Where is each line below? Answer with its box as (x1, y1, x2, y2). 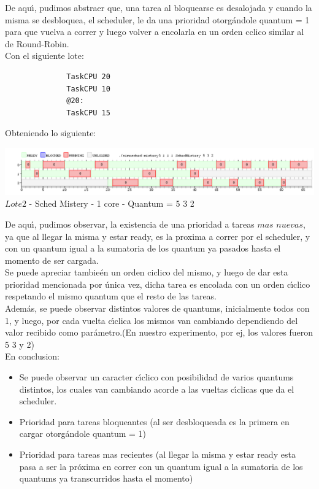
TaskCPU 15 (66, 108, 110, 117)
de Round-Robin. (5, 37, 69, 50)
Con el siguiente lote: (5, 49, 84, 62)
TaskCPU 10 (66, 84, 110, 93)
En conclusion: (5, 350, 60, 363)
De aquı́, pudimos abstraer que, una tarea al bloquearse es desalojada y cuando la (5, 1, 312, 13)
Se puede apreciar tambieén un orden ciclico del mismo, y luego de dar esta (5, 266, 288, 279)
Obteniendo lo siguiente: (5, 126, 96, 139)
